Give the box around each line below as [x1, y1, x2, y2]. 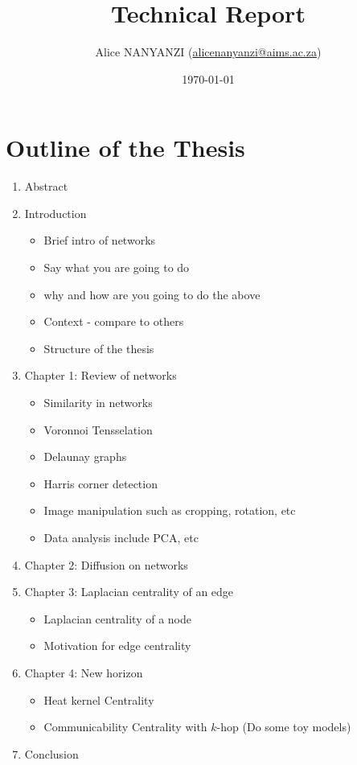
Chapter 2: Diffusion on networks [24, 556, 188, 573]
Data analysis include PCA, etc [43, 529, 199, 545]
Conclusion [24, 745, 79, 762]
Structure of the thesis [43, 339, 154, 356]
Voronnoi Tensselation [43, 421, 153, 438]
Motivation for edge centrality [43, 637, 191, 654]
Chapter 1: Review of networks [24, 367, 177, 384]
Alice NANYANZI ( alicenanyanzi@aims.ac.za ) [95, 43, 322, 60]
